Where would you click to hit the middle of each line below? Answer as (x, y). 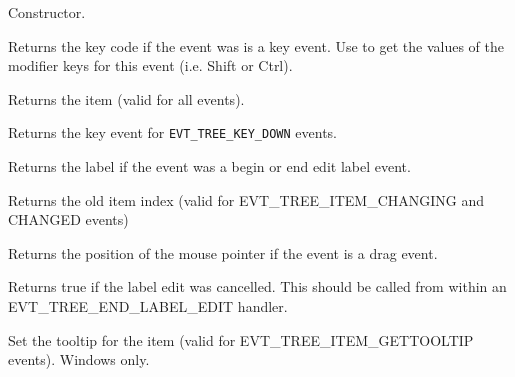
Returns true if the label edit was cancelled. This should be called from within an (257, 286)
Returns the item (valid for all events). (126, 98)
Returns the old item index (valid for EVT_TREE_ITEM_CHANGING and (246, 199)
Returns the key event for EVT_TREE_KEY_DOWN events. (172, 132)
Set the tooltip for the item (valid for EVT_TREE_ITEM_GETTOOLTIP (241, 339)
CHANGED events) (68, 219)
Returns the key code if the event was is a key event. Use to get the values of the (256, 45)
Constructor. (47, 12)
